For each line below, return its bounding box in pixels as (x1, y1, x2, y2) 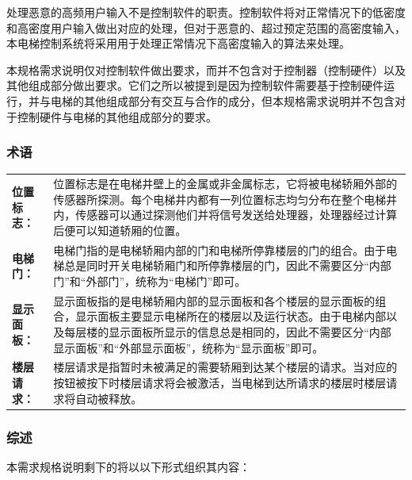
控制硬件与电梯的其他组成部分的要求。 (17, 108, 217, 125)
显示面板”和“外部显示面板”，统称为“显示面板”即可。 (53, 339, 324, 355)
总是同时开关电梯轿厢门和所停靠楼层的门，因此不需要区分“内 (64, 257, 380, 274)
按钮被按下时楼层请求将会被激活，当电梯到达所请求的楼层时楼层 (53, 374, 387, 390)
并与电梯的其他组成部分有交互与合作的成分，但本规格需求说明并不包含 (28, 92, 395, 109)
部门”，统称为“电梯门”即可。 (97, 272, 246, 289)
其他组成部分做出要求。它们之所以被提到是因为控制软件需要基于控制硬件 (6, 77, 383, 94)
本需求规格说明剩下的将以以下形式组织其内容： (6, 458, 250, 474)
